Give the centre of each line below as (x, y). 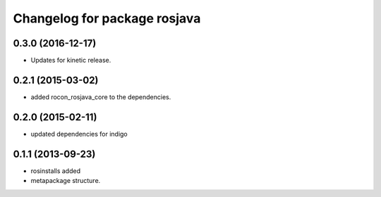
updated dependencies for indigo (79, 134)
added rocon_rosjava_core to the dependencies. (101, 97)
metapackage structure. (66, 181)
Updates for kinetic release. (71, 61)
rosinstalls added (56, 171)
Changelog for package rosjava (107, 18)
